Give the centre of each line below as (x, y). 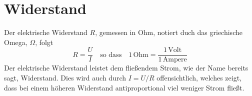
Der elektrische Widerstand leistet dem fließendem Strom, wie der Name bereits (126, 68)
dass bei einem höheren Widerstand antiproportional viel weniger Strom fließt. (124, 87)
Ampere (175, 60)
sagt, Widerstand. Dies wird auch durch (65, 77)
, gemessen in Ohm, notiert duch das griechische (169, 32)
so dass (111, 55)
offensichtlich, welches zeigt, (199, 77)
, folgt (44, 42)
